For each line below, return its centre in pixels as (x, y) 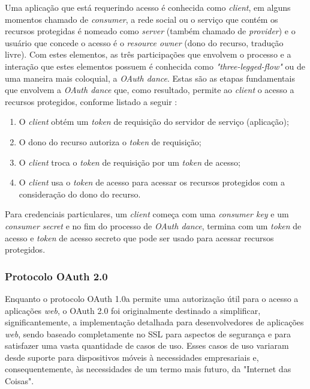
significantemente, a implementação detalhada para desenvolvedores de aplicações (154, 322)
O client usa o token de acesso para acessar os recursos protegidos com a (152, 182)
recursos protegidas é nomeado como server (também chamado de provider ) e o (150, 31)
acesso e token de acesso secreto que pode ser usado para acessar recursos (139, 237)
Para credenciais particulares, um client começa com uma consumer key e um (147, 214)
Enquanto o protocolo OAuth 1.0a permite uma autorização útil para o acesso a (152, 298)
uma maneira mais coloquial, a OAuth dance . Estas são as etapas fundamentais (150, 78)
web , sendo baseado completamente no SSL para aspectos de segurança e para (148, 333)
